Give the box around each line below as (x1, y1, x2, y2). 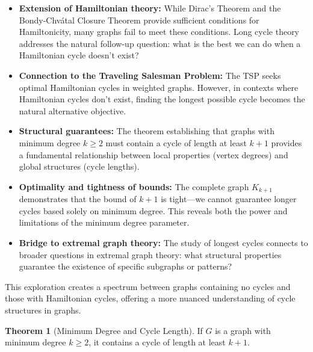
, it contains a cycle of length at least (88, 336, 226, 348)
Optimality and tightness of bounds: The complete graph (19, 180, 249, 193)
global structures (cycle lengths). (19, 160, 140, 173)
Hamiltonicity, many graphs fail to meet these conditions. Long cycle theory (19, 25, 300, 38)
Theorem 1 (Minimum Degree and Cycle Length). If (5, 324, 203, 336)
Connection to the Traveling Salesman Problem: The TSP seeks (19, 69, 281, 81)
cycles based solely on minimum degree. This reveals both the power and (19, 204, 288, 217)
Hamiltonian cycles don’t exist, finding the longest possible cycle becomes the (19, 93, 305, 105)
